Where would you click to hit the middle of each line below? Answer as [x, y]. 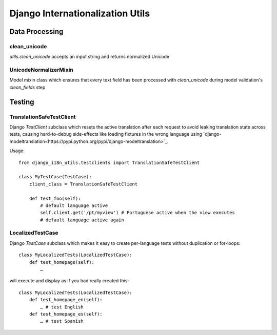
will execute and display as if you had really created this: [69, 281]
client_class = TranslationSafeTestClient [83, 184]
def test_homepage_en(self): [66, 300]
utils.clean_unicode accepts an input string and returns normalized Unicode [90, 57]
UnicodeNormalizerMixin [42, 70]
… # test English [62, 307]
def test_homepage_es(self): [66, 314]
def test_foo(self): [55, 198]
